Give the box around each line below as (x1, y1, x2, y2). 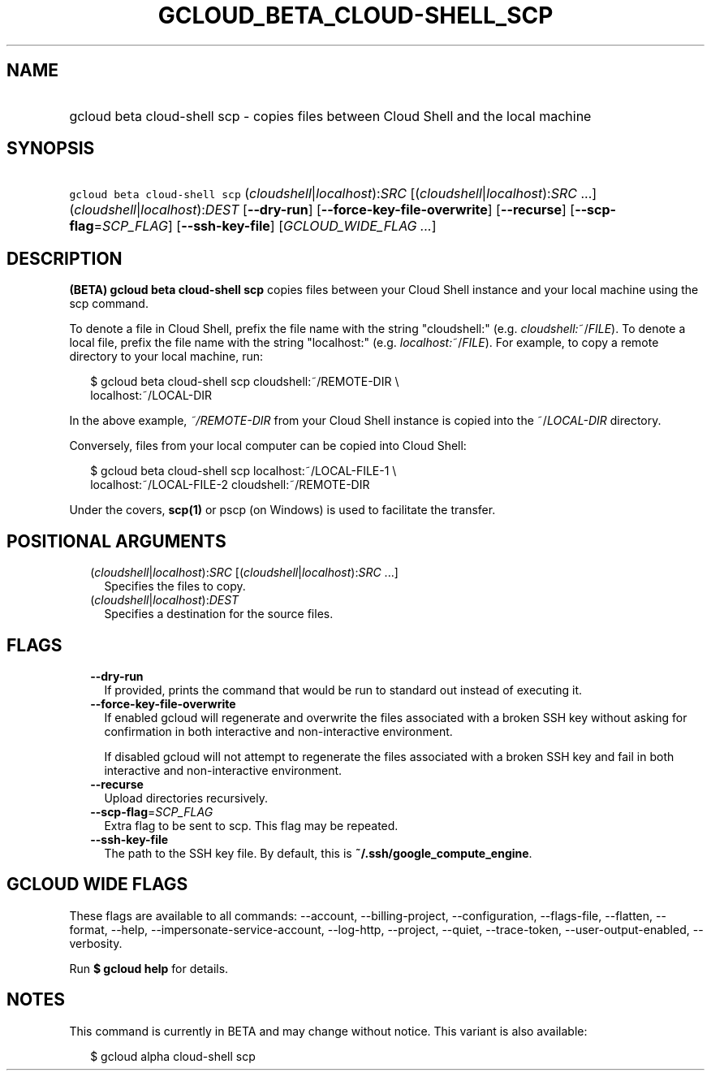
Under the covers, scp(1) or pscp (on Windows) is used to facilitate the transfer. (69, 503, 496, 517)
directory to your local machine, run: (69, 349, 264, 364)
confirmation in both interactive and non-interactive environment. (104, 724, 453, 738)
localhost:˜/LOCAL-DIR (90, 388, 213, 403)
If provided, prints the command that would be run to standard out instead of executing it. (104, 682, 583, 697)
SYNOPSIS (6, 138, 95, 159)
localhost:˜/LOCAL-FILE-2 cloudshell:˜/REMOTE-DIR (90, 478, 370, 492)
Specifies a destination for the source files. (104, 607, 334, 621)
